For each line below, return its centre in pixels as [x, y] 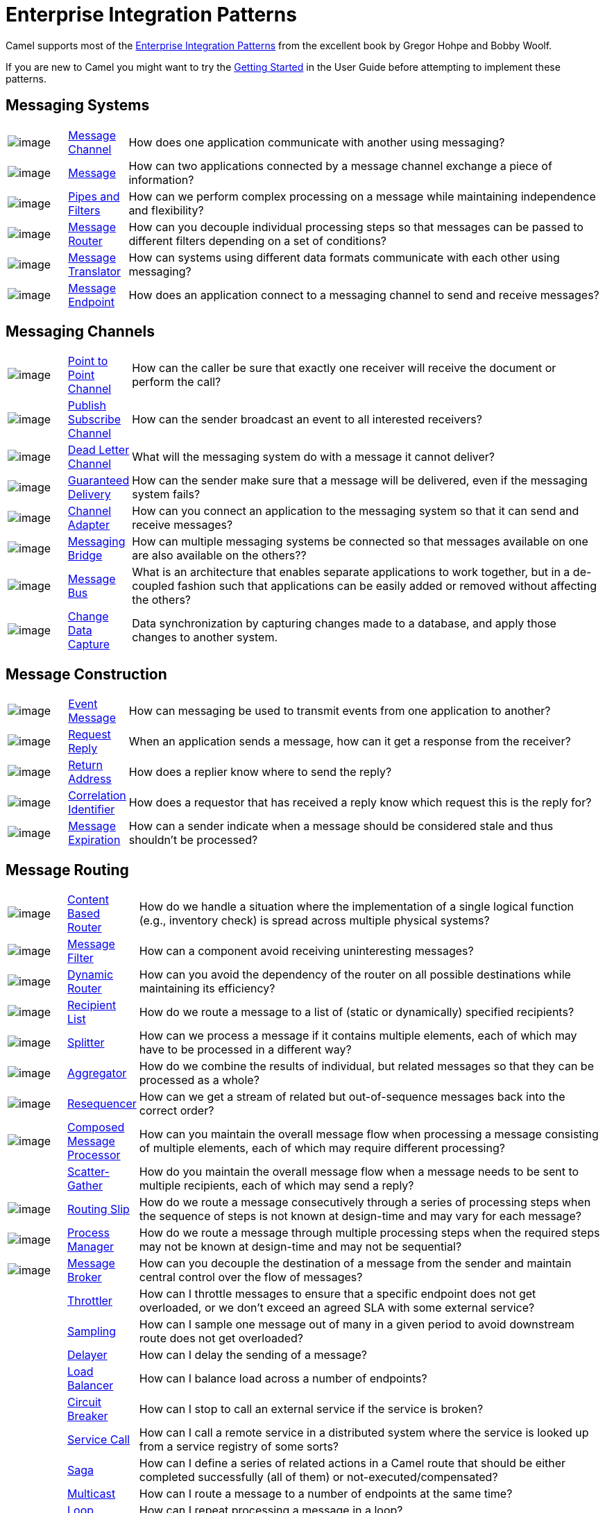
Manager [91, 1247]
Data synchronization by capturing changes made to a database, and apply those [344, 624]
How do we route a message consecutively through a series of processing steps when [365, 1202]
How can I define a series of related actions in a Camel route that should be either [352, 1463]
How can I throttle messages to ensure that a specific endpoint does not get [338, 1294]
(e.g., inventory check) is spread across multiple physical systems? [314, 921]
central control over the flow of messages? [251, 1277]
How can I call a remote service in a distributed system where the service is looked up [364, 1433]
